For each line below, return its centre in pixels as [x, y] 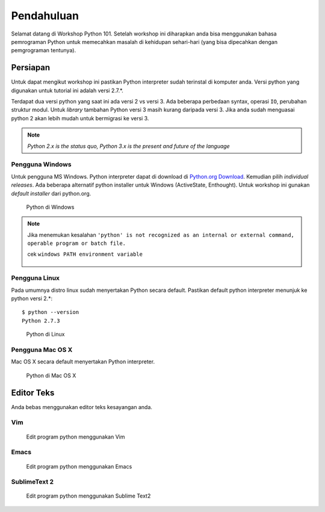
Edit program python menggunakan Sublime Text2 [88, 496]
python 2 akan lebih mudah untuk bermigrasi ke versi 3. [80, 118]
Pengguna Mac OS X [42, 350]
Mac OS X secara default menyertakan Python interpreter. [83, 362]
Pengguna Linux [36, 278]
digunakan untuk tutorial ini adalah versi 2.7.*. [67, 90]
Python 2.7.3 [41, 321]
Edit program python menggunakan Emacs [79, 466]
